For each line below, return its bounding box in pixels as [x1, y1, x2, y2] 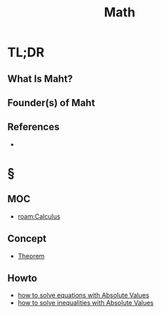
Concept [7, 233, 47, 245]
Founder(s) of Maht [7, 97, 95, 109]
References [7, 121, 60, 133]
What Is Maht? [7, 73, 73, 85]
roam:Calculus [17, 211, 61, 221]
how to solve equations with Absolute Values [17, 291, 150, 300]
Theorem [17, 251, 45, 260]
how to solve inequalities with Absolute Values [17, 298, 155, 307]
